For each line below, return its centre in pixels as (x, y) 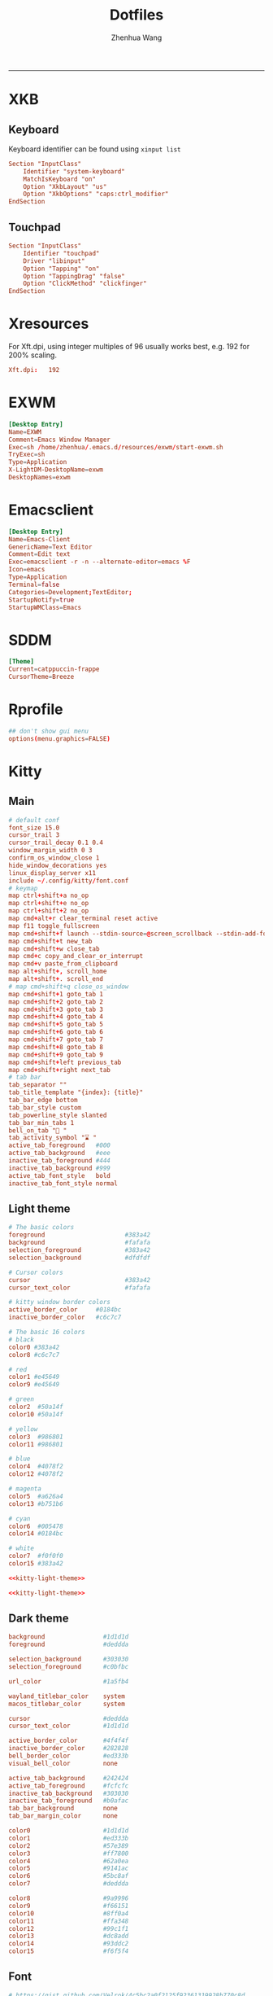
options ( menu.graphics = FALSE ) (60, 738)
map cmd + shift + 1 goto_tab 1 (56, 994)
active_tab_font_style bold (60, 1175)
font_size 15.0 (34, 828)
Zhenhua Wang (136, 37)
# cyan (19, 1519)
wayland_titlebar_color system (67, 1696)
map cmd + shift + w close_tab (54, 949)
